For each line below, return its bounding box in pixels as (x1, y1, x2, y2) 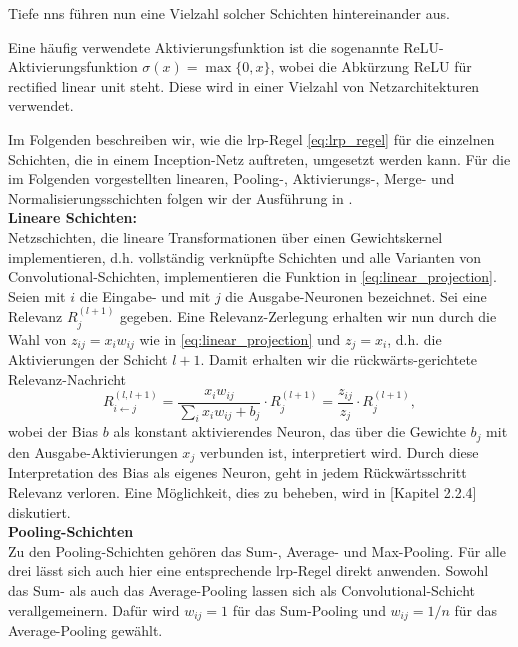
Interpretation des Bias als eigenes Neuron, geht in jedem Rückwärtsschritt (8, 462, 467, 483)
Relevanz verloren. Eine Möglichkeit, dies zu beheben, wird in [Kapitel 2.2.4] (8, 481, 477, 502)
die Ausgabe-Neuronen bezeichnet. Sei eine (225, 285, 487, 306)
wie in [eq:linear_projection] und (139, 328, 341, 349)
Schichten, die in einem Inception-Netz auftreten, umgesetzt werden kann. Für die (8, 148, 511, 169)
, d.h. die (387, 328, 442, 349)
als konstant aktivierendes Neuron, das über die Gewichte (113, 421, 466, 442)
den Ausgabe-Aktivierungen (8, 441, 178, 462)
